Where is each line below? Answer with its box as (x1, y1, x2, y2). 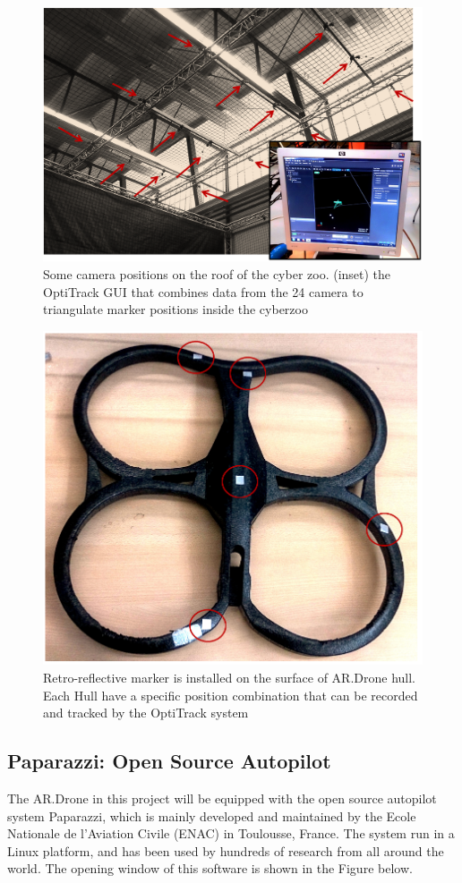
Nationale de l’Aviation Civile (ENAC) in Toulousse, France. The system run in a (7, 824, 455, 843)
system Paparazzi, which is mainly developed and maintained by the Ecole (7, 806, 416, 825)
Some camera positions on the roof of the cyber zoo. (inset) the (43, 265, 391, 284)
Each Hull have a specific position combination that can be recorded (43, 685, 418, 704)
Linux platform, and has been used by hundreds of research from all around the (7, 841, 444, 860)
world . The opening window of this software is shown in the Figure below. (7, 859, 413, 878)
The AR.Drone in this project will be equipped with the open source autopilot (7, 788, 437, 807)
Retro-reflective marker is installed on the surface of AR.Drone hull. (43, 667, 415, 686)
